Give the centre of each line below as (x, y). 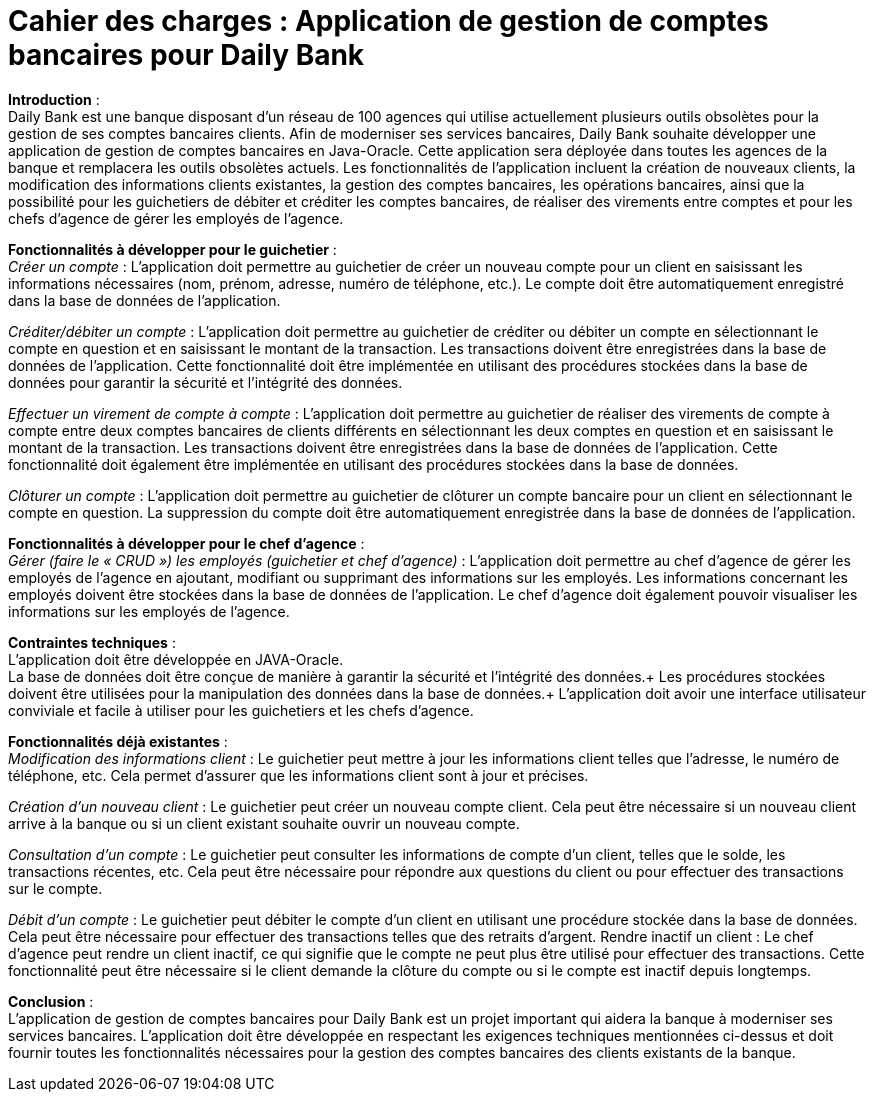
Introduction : (54, 99)
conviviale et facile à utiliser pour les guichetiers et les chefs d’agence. (241, 710)
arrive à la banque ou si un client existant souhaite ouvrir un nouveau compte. (264, 823)
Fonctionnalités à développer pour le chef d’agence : (186, 543)
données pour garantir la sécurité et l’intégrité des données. (205, 382)
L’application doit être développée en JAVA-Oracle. (176, 659)
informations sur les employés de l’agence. (149, 611)
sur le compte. (55, 888)
